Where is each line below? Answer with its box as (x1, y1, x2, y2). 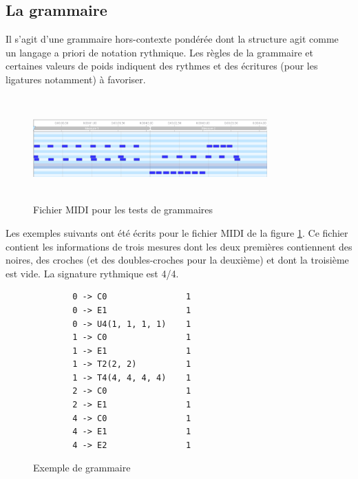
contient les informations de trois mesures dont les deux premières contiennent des (6, 239, 352, 253)
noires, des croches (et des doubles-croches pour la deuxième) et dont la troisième (6, 253, 349, 267)
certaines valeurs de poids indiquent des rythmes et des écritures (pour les (6, 58, 318, 73)
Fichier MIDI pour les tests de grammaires (33, 202, 213, 217)
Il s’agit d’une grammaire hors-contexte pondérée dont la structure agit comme (6, 32, 339, 46)
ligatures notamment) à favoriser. (6, 72, 146, 86)
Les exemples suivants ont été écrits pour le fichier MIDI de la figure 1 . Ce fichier (6, 225, 348, 239)
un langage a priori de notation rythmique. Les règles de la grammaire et (6, 45, 314, 59)
